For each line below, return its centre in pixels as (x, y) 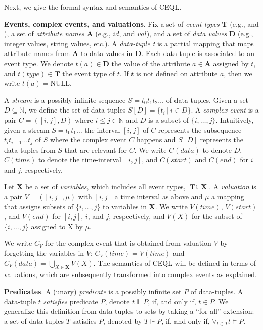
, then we (238, 73)
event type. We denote (39, 63)
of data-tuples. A (217, 291)
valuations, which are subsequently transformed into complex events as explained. (130, 274)
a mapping (228, 196)
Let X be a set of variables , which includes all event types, (95, 186)
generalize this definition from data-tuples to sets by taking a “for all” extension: (129, 311)
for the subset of (217, 216)
